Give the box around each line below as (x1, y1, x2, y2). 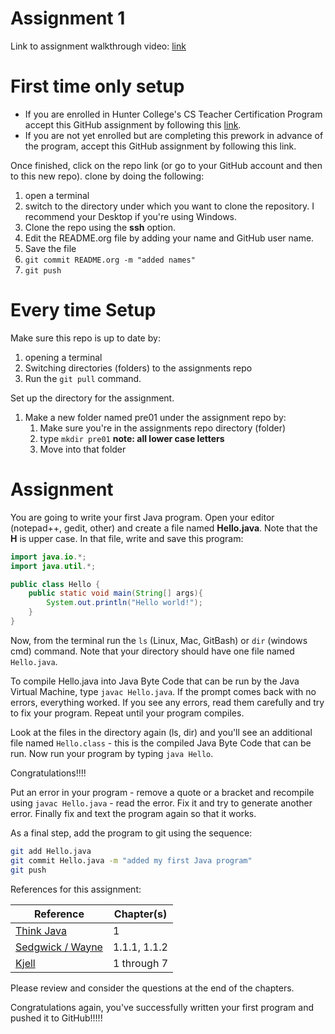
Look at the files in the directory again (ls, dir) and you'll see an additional (10, 726, 313, 738)
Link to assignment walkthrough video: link (10, 40, 187, 52)
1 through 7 (112, 956, 169, 970)
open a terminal (24, 189, 90, 201)
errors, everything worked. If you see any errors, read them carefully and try (10, 696, 325, 708)
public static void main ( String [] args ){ (28, 588, 203, 599)
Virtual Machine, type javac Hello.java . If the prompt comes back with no (10, 685, 317, 697)
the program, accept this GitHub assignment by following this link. (24, 140, 297, 152)
